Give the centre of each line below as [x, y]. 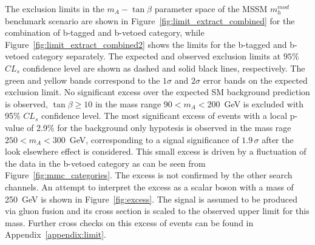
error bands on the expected [255, 80]
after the [278, 139]
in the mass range [128, 103]
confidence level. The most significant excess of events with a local [164, 116]
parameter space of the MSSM [211, 8]
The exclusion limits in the [55, 8]
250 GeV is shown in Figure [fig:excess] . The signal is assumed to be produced [151, 199]
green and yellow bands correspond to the [83, 80]
